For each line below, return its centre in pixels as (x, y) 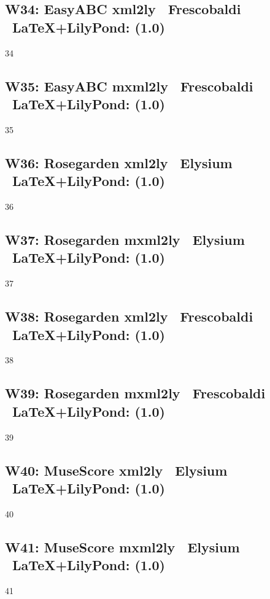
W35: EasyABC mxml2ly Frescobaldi (129, 86)
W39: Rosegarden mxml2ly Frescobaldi (135, 393)
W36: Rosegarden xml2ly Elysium (119, 162)
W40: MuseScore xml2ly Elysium (116, 470)
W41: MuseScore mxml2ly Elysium (122, 547)
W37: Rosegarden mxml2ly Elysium (125, 239)
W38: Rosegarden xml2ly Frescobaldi (129, 316)
